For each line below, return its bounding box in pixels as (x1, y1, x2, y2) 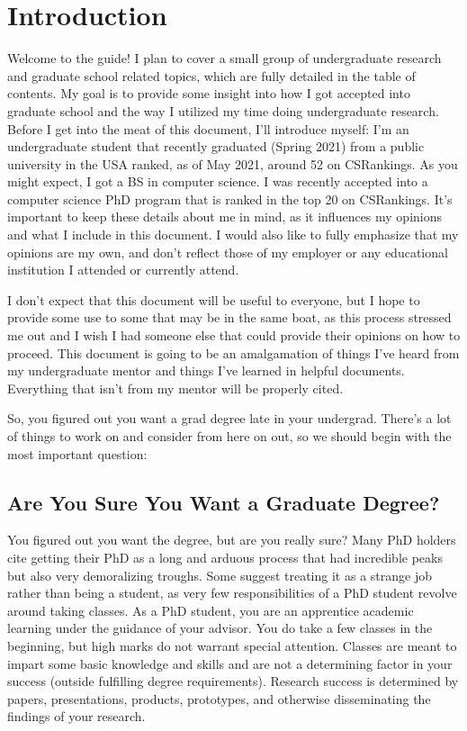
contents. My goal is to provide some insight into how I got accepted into (7, 84, 410, 103)
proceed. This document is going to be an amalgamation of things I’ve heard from (7, 343, 460, 362)
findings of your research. (7, 707, 146, 726)
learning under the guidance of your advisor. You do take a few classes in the (7, 618, 433, 637)
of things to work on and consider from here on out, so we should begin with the (7, 427, 452, 445)
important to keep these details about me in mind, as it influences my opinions (7, 207, 443, 226)
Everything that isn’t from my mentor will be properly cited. (7, 378, 344, 397)
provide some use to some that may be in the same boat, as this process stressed (7, 308, 452, 327)
